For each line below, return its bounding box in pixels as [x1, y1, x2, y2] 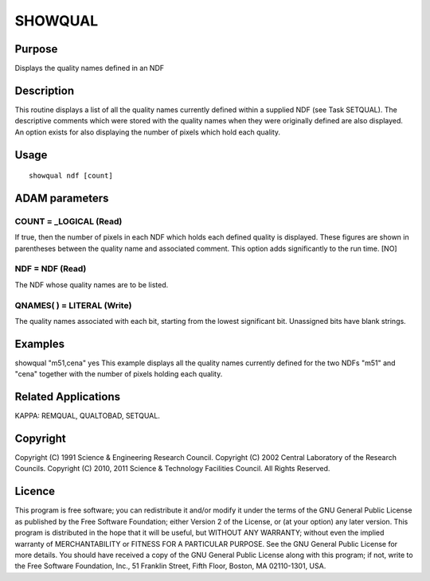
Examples [14, 337, 65, 350]
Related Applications [14, 390, 121, 404]
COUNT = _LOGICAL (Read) [14, 216, 123, 227]
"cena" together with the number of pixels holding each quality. [14, 369, 223, 379]
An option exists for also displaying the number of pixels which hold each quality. [14, 127, 281, 137]
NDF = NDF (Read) [14, 263, 87, 275]
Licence [14, 485, 56, 498]
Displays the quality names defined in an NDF [14, 64, 165, 73]
